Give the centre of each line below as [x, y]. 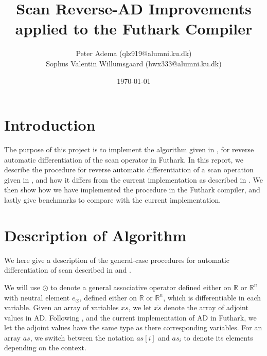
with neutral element [37, 297]
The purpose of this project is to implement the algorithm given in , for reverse [129, 149]
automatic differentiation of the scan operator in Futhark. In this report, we [124, 159]
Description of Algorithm [95, 235]
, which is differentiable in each [212, 297]
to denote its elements [218, 337]
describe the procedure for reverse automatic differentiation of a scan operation [129, 170]
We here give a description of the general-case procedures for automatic [117, 260]
